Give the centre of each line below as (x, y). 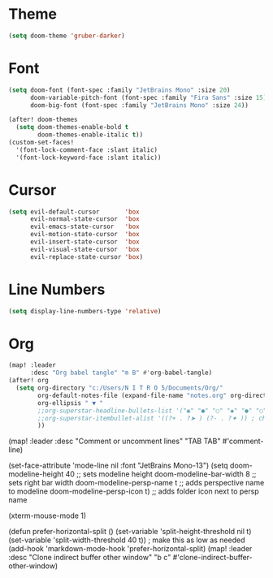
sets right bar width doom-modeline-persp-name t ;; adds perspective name (136, 483)
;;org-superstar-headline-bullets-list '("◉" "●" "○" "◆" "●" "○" (152, 411)
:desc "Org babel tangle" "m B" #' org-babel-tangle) (121, 373)
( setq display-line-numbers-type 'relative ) (85, 311)
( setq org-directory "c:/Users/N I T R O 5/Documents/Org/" (119, 388)
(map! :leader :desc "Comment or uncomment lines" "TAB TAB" (115, 441)
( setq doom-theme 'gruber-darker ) (67, 36)
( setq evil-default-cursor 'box (74, 212)
